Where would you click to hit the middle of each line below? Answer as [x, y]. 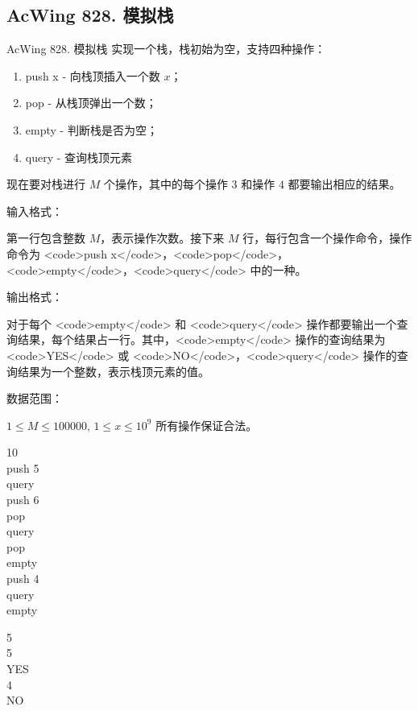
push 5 [23, 467]
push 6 [23, 500]
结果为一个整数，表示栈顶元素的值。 [113, 371]
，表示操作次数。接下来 [162, 238]
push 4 [23, 579]
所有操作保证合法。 [207, 425]
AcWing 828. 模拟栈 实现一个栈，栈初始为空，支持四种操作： [166, 49]
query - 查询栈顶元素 [79, 157]
